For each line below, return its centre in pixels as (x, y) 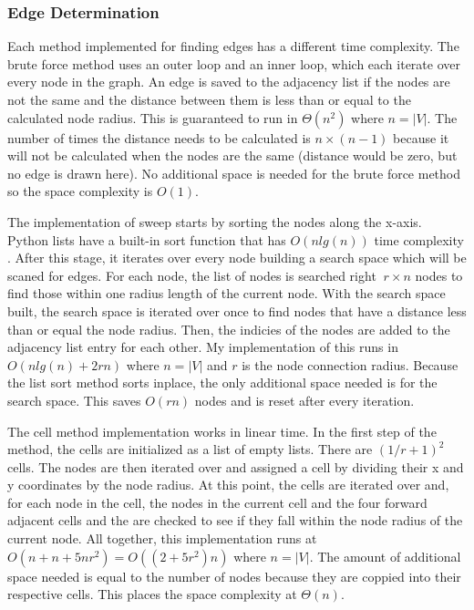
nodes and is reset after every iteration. (304, 400)
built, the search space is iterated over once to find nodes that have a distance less (237, 310)
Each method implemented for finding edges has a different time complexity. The (233, 46)
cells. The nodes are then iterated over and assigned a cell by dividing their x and (236, 466)
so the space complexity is (80, 191)
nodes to (439, 275)
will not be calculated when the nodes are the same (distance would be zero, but (232, 155)
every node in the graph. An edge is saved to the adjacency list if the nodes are (229, 82)
